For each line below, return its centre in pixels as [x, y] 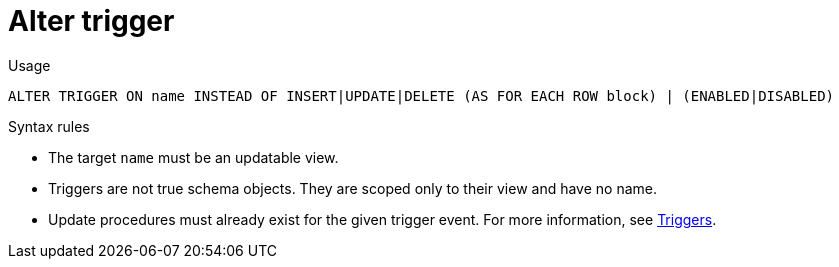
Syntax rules [49, 126]
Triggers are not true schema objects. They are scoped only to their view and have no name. [352, 188]
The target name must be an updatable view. [193, 157]
